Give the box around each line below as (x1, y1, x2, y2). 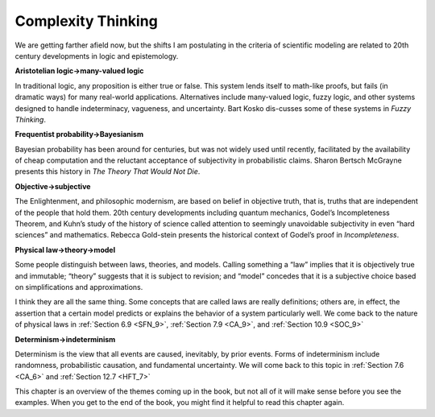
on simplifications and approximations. (14, 282, 143, 291)
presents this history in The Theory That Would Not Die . (14, 167, 201, 176)
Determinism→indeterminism (14, 334, 116, 344)
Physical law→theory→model (14, 245, 116, 254)
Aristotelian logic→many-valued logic (14, 66, 144, 76)
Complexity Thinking (14, 12, 159, 30)
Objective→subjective (14, 181, 91, 191)
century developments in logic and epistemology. (14, 51, 179, 60)
